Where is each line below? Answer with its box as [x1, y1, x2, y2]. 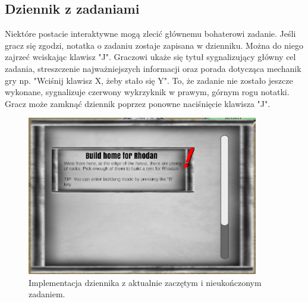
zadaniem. [29, 288, 65, 300]
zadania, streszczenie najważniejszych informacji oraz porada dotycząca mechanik [5, 62, 301, 74]
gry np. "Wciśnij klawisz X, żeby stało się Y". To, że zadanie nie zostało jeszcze [5, 74, 293, 86]
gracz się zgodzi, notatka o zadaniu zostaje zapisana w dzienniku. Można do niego [5, 39, 303, 51]
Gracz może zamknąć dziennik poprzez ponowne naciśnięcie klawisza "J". [5, 97, 271, 109]
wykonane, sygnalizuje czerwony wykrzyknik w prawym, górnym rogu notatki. [5, 86, 290, 98]
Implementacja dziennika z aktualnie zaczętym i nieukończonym [29, 276, 262, 288]
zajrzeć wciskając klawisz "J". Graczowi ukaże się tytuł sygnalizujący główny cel [5, 51, 296, 63]
